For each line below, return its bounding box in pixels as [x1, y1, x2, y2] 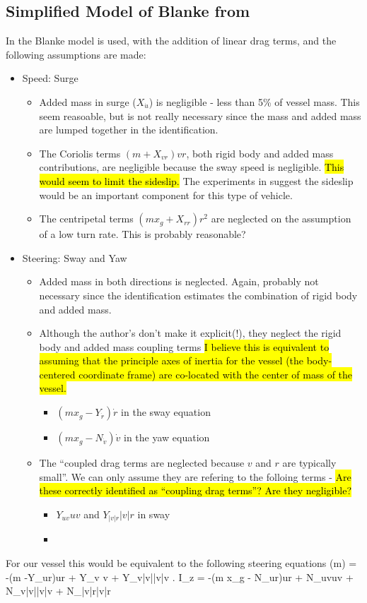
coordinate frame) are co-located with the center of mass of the [78, 366, 353, 381]
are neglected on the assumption [211, 211, 351, 226]
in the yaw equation [124, 430, 210, 445]
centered [39, 366, 76, 381]
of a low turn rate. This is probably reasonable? [39, 227, 246, 241]
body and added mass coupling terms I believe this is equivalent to [39, 339, 330, 354]
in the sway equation [121, 405, 211, 419]
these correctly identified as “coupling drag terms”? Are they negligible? [39, 483, 351, 498]
